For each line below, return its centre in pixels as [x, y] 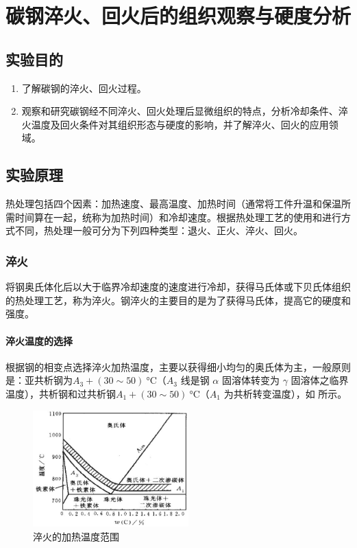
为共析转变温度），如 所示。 [285, 393]
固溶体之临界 [320, 380]
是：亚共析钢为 [39, 380]
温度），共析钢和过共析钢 [61, 393]
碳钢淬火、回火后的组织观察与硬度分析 [178, 15]
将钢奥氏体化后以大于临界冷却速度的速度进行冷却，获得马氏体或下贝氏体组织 [178, 287]
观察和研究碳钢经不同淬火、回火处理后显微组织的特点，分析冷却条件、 [180, 111]
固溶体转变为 [250, 380]
